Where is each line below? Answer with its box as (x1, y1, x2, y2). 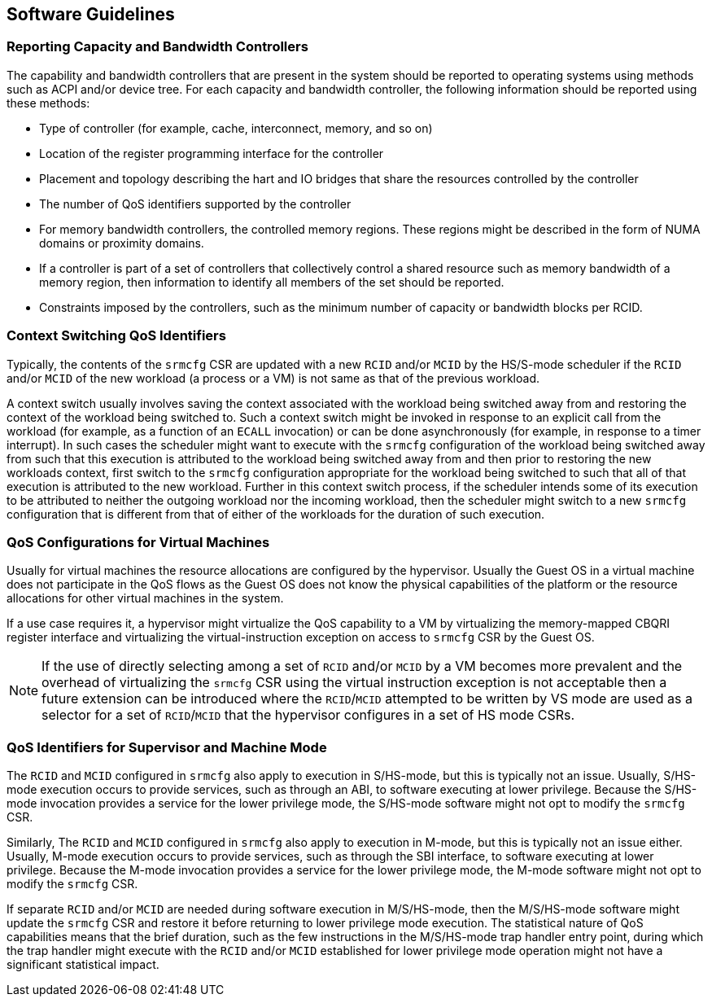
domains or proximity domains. (39, 235, 204, 250)
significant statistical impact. (7, 957, 159, 972)
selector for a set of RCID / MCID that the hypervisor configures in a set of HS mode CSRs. (41, 707, 575, 724)
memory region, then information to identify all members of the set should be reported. (39, 274, 505, 289)
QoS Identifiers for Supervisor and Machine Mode (7, 738, 327, 756)
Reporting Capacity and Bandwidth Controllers (7, 38, 308, 55)
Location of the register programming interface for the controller (39, 146, 384, 160)
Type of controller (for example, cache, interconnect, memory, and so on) (39, 120, 433, 135)
